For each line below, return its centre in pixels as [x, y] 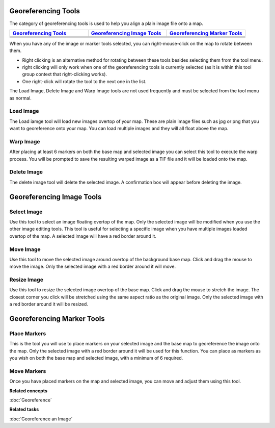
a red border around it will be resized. [49, 304]
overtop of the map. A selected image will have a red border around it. [83, 236]
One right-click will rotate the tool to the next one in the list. [84, 81]
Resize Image [26, 280]
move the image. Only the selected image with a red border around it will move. [92, 267]
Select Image [26, 212]
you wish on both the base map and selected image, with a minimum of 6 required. [96, 358]
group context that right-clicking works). [64, 74]
